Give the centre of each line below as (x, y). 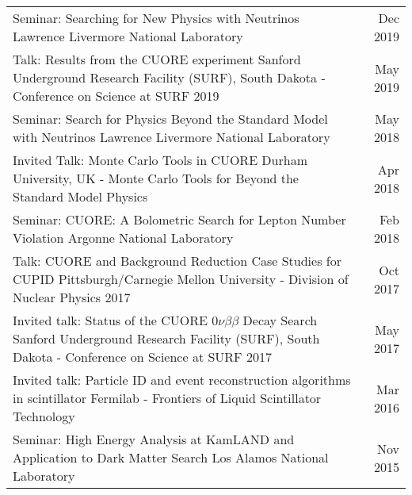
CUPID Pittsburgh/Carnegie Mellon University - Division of (181, 279)
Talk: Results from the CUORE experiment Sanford (157, 59)
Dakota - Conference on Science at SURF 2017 (142, 357)
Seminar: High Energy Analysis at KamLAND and (154, 439)
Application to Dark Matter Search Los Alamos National (171, 457)
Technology (44, 416)
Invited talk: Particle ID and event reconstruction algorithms (182, 380)
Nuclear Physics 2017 (72, 297)
